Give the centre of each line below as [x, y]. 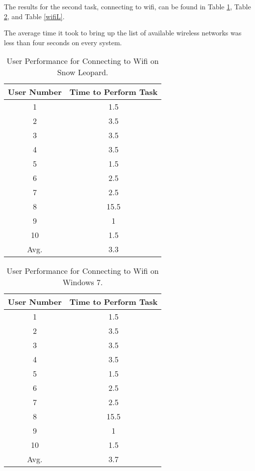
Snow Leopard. [83, 72]
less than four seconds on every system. [63, 42]
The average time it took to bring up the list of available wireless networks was [123, 33]
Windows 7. [83, 282]
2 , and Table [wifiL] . [34, 16]
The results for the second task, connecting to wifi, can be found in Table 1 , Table [127, 6]
